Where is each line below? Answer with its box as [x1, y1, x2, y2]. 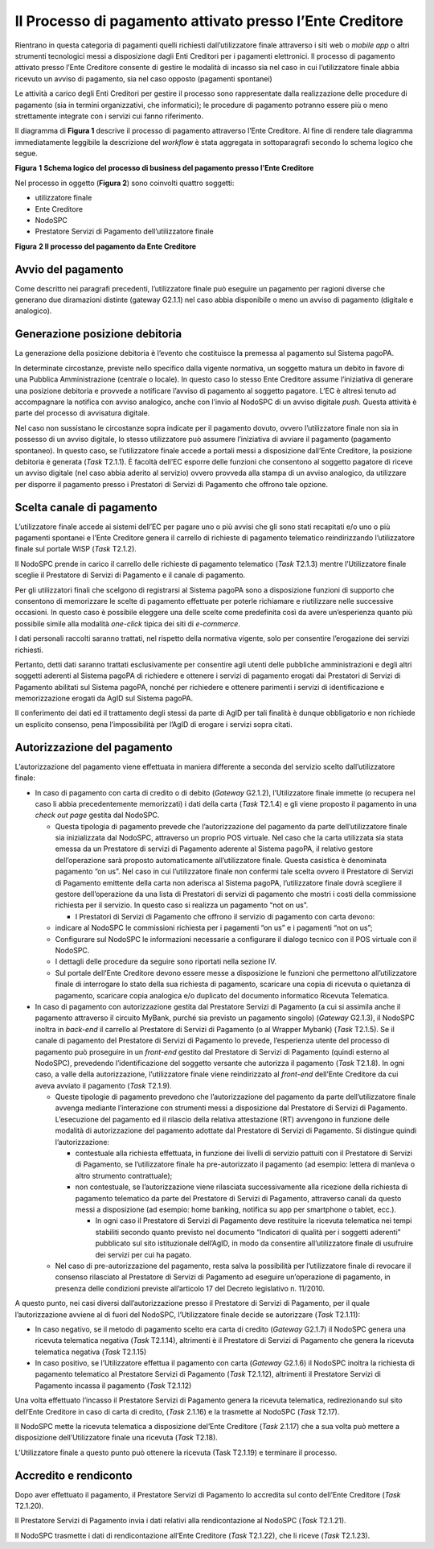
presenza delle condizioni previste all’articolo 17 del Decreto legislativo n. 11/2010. [55, 1283, 325, 1293]
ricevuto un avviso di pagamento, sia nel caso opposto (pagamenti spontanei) [14, 73, 272, 84]
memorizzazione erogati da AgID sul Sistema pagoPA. [14, 693, 194, 704]
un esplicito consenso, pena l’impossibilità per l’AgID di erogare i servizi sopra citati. [14, 719, 293, 729]
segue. [14, 149, 38, 159]
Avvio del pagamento [14, 262, 124, 276]
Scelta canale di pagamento [14, 500, 158, 514]
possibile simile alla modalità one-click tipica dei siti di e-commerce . [14, 618, 241, 628]
